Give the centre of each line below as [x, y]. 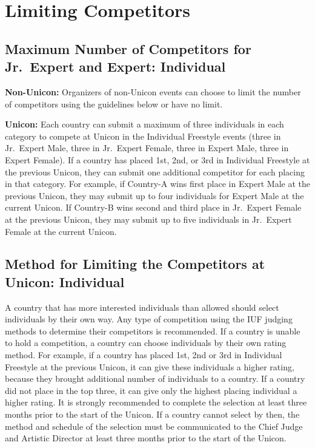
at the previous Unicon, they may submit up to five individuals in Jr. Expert [148, 219]
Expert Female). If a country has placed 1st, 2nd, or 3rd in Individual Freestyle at [157, 159]
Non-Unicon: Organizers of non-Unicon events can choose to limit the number [153, 91]
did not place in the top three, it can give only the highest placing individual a [151, 390]
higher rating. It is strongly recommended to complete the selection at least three [156, 402]
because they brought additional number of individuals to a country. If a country [155, 378]
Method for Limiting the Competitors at [135, 264]
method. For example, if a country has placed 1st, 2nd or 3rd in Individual [144, 355]
